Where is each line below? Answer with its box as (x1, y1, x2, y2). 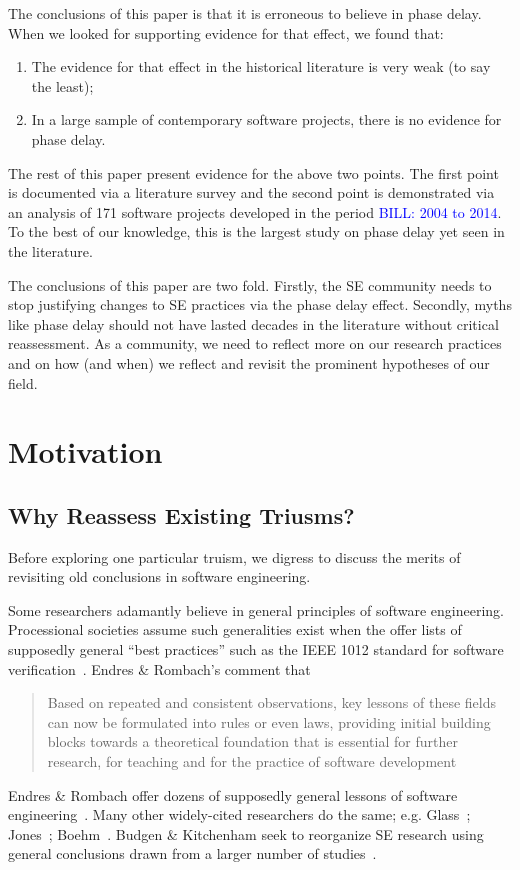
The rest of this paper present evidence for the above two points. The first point (8, 162, 499, 183)
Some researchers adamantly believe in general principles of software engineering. (8, 599, 505, 620)
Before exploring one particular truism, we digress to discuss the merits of (8, 546, 461, 567)
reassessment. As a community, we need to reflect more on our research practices (8, 333, 502, 354)
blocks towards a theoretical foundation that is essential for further (47, 731, 458, 752)
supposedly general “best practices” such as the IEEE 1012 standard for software (8, 639, 504, 660)
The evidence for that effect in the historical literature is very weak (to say (31, 56, 491, 77)
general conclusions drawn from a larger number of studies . (8, 843, 377, 864)
